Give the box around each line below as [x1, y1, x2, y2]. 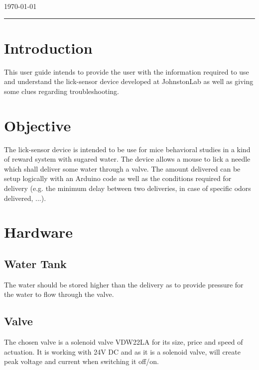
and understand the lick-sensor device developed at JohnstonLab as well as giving [4, 76, 254, 87]
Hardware [4, 222, 73, 242]
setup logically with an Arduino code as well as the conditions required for [4, 173, 232, 184]
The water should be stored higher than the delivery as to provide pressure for [4, 279, 244, 289]
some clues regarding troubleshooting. [4, 86, 119, 96]
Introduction [4, 37, 93, 58]
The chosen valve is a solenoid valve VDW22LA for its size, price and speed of [4, 337, 243, 347]
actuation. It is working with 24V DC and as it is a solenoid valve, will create [4, 346, 241, 357]
